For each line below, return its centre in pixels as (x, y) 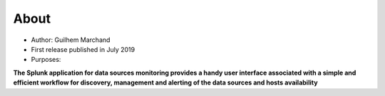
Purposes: (46, 60)
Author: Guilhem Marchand (71, 40)
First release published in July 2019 (83, 49)
